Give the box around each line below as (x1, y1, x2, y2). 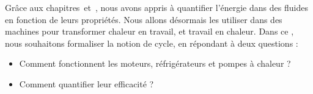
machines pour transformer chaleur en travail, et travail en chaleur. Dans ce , (5, 25, 294, 38)
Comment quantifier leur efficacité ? (19, 77, 154, 90)
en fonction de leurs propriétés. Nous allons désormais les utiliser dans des (5, 13, 282, 25)
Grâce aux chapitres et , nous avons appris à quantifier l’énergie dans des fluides (5, 1, 308, 13)
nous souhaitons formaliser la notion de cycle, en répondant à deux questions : (5, 36, 298, 49)
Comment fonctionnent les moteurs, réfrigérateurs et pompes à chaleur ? (19, 57, 291, 70)
